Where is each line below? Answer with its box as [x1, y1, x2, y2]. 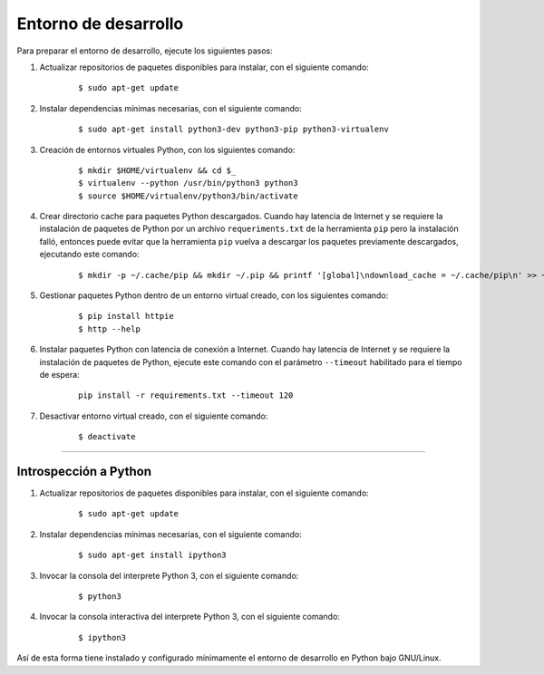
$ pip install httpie [78, 311, 174, 322]
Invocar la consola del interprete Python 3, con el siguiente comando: [39, 570, 299, 581]
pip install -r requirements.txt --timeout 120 [78, 391, 294, 400]
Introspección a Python [16, 463, 151, 479]
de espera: [39, 369, 81, 380]
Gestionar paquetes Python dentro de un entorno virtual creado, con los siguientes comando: [39, 290, 389, 301]
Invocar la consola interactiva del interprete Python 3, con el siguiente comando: [39, 612, 340, 622]
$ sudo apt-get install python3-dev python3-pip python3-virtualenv [78, 124, 389, 135]
